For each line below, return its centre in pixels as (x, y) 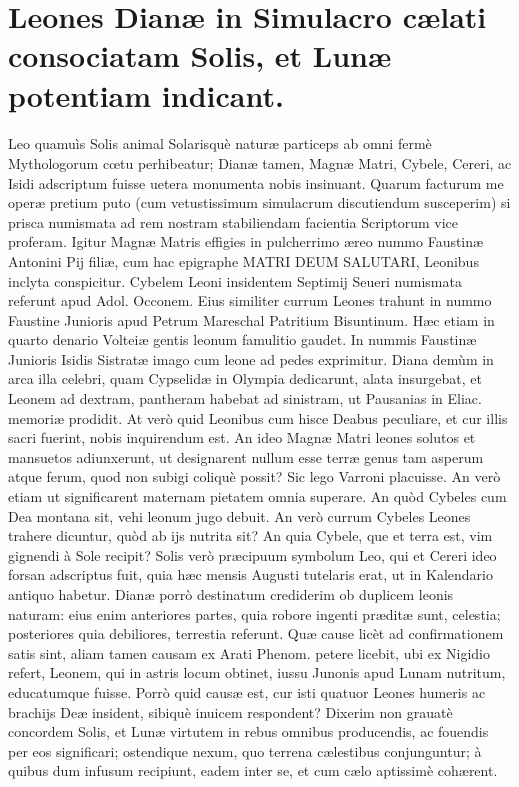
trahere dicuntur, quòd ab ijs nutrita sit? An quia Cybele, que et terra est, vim (250, 535)
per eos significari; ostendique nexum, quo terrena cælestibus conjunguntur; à (245, 750)
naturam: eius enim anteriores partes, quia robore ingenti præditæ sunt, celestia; (254, 613)
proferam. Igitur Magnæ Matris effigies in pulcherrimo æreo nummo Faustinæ (246, 241)
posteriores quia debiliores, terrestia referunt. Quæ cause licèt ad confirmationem (256, 633)
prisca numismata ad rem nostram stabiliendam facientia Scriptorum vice (233, 221)
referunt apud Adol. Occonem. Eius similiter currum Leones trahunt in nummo (250, 300)
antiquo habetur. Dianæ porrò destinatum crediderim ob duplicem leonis (231, 594)
